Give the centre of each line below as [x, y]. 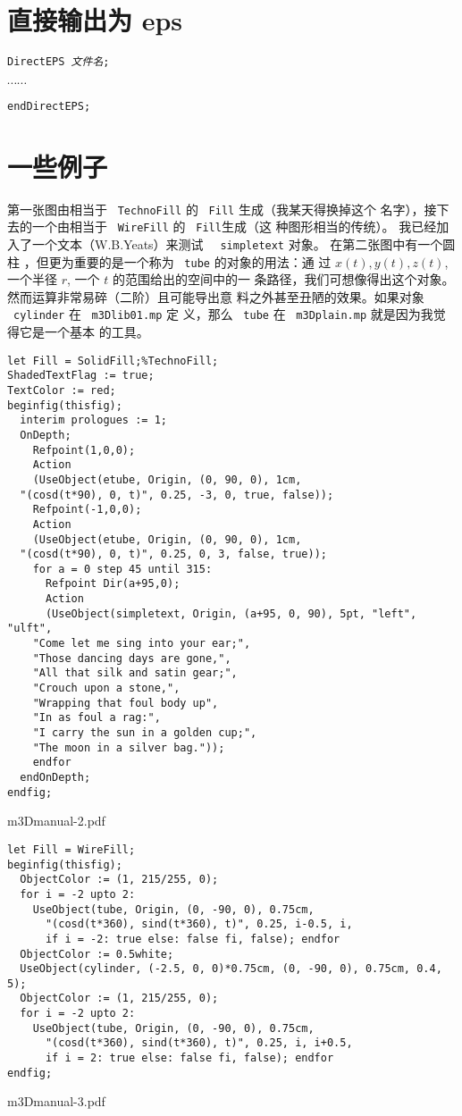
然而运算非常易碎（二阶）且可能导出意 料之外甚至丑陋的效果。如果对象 [216, 296]
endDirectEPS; [49, 106]
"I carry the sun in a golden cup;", [145, 733]
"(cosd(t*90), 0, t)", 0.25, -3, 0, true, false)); [177, 495]
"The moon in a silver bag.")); [129, 747]
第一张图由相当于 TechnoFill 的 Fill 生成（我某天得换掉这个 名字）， [216, 209]
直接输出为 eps [95, 20]
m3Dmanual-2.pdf [56, 821]
